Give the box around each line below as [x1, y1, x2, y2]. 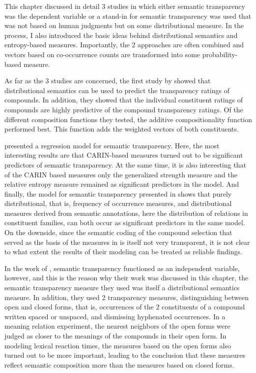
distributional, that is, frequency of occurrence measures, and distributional [4, 198, 232, 208]
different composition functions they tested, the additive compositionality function [4, 114, 252, 124]
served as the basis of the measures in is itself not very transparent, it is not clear [4, 237, 250, 247]
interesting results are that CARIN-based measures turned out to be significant [4, 150, 243, 160]
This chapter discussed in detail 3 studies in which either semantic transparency [4, 1, 245, 11]
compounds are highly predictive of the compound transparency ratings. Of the [4, 104, 243, 114]
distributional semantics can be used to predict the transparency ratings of [4, 85, 230, 95]
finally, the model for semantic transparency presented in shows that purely [4, 188, 232, 199]
